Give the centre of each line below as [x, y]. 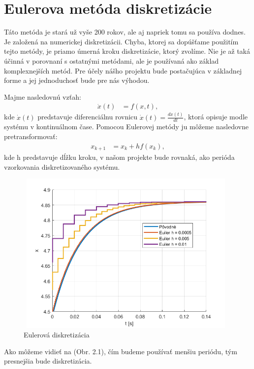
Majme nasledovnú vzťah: [43, 96]
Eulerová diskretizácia [57, 335]
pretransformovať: [31, 136]
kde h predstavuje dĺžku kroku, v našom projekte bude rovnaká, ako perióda [119, 157]
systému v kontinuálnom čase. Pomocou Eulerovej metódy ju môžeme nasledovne [126, 127]
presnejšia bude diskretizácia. [48, 361]
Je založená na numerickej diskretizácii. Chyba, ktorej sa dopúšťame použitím [121, 41]
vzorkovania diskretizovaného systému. [62, 166]
